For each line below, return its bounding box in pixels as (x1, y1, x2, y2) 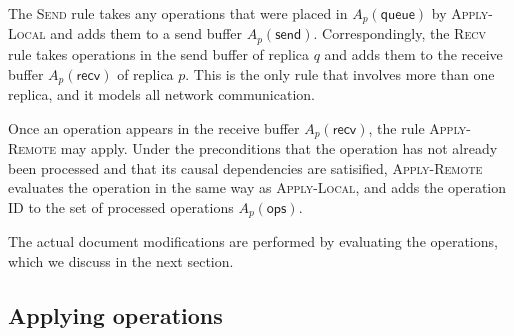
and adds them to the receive (324, 43, 503, 64)
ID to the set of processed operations (8, 196, 234, 217)
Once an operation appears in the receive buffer (8, 117, 300, 138)
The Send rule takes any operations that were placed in (8, 3, 348, 23)
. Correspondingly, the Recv (313, 23, 486, 44)
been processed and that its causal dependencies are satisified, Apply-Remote (8, 157, 483, 178)
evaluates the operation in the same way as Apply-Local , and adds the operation (8, 177, 507, 198)
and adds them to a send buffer (50, 23, 243, 44)
